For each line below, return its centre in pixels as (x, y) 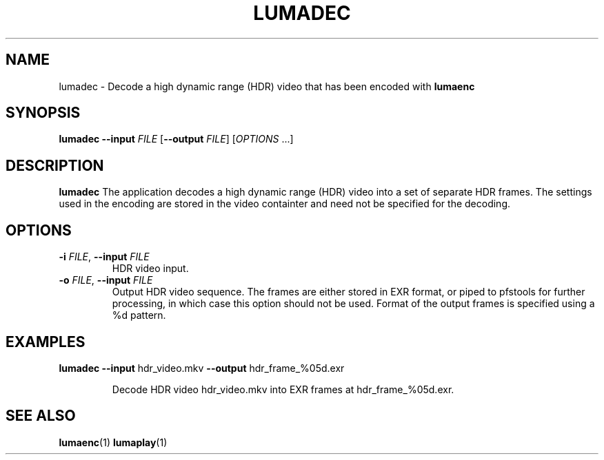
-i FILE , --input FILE (104, 257)
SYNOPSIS (43, 113)
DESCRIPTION (55, 165)
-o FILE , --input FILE (106, 280)
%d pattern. (139, 315)
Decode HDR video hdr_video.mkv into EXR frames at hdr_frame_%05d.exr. (283, 389)
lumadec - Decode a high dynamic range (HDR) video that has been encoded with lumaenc (267, 86)
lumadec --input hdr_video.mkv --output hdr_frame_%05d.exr (202, 368)
